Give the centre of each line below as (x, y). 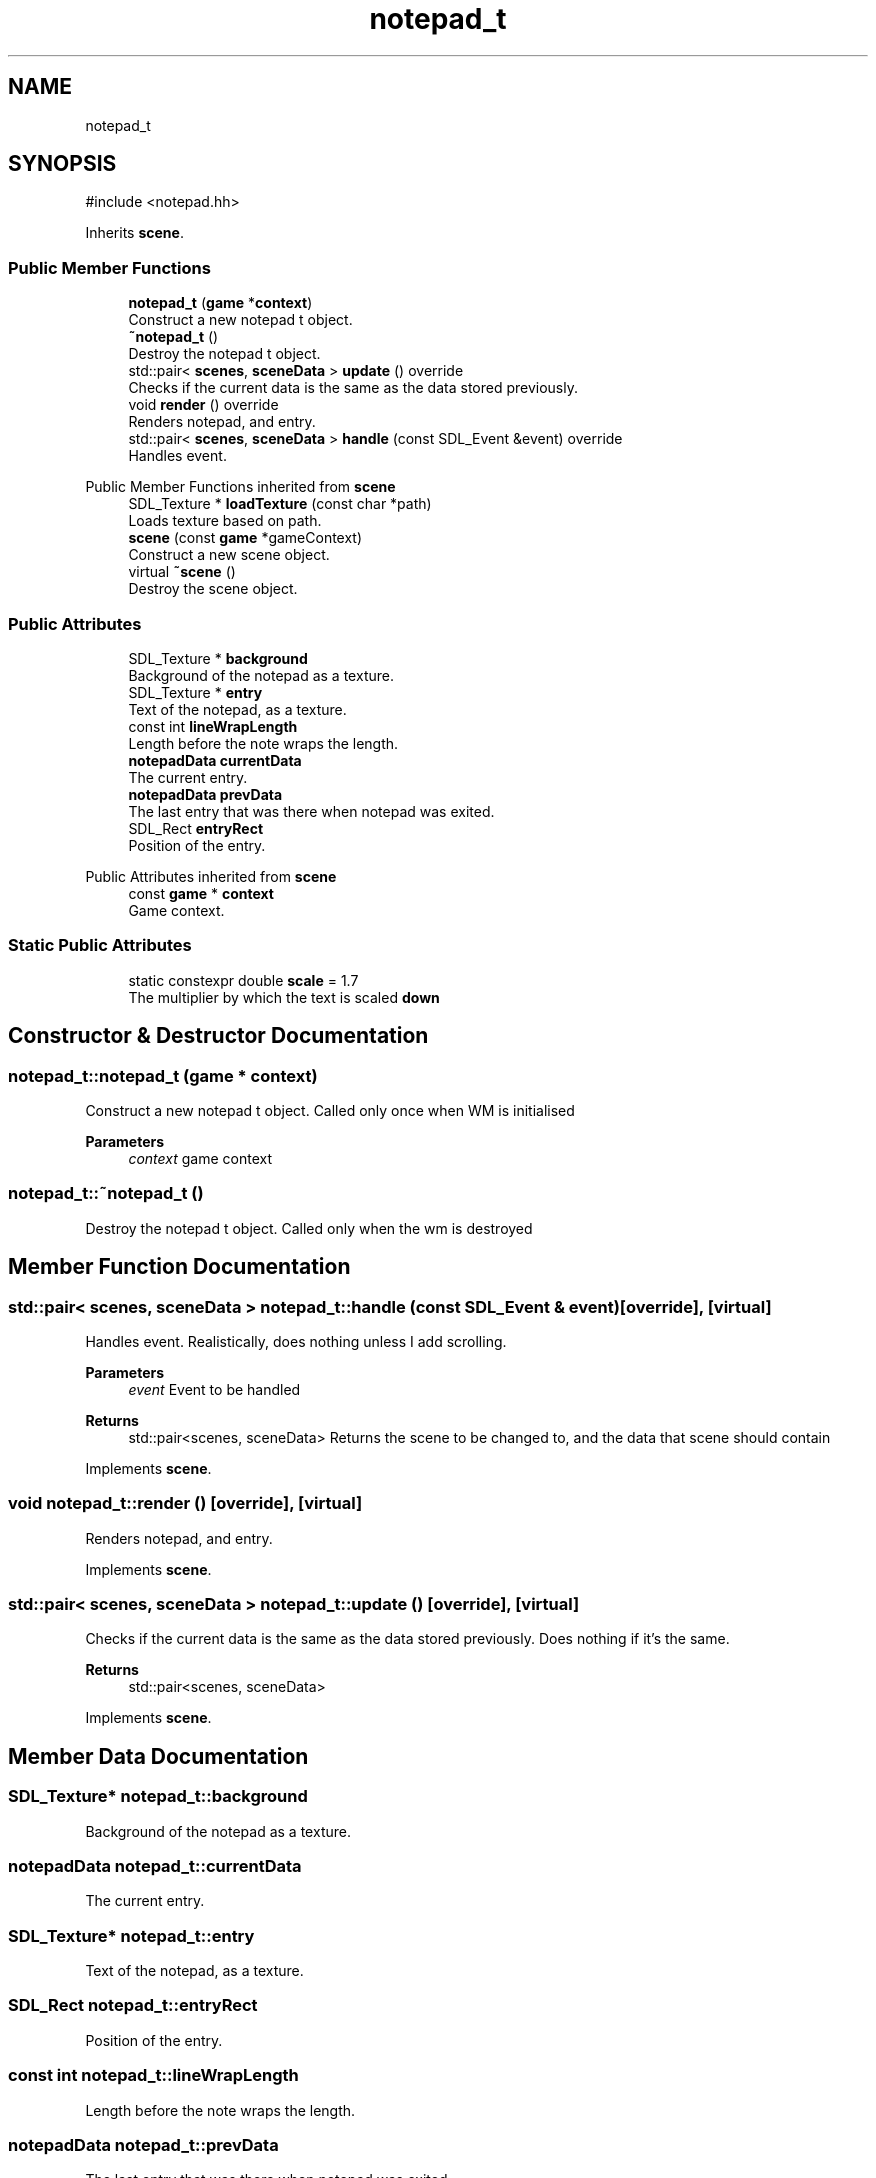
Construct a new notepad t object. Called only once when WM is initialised (330, 1110)
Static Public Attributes (100, 945)
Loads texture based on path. (225, 521)
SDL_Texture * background (218, 658)
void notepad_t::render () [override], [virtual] (185, 1503)
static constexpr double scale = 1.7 (243, 980)
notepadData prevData (205, 794)
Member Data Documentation (158, 1756)
